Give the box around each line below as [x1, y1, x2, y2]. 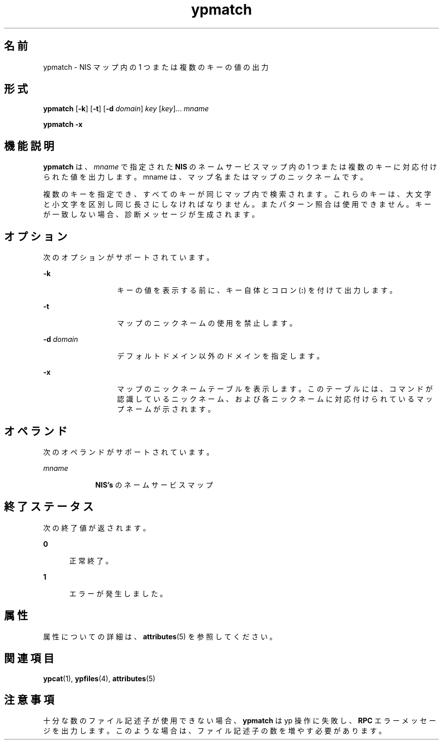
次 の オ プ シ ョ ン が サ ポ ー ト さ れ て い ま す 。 [43, 253, 214, 262]
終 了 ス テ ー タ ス [4, 500, 94, 513]
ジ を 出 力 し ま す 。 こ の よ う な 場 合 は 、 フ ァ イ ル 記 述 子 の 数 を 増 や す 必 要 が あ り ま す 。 [43, 726, 386, 735]
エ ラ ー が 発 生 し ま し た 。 [69, 589, 167, 598]
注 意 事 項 [4, 693, 54, 706]
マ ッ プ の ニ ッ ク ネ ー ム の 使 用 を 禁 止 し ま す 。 [117, 319, 297, 328]
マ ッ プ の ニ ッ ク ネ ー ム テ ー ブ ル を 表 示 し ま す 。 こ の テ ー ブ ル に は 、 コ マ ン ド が [117, 384, 433, 393]
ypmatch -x [43, 120, 83, 129]
